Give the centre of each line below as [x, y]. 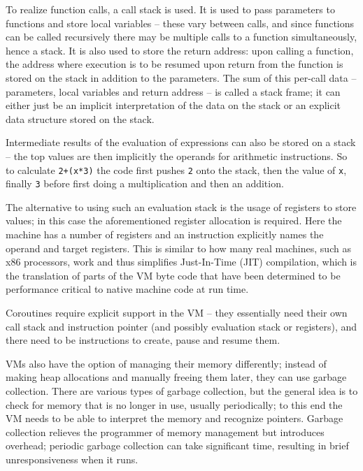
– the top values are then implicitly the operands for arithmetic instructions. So [177, 155]
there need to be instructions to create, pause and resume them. [143, 340]
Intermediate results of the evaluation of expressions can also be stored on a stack [181, 142]
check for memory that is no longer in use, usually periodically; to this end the [174, 404]
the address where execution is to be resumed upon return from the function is [175, 64]
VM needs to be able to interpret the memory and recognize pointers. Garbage [175, 418]
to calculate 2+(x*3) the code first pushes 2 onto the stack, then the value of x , [176, 169]
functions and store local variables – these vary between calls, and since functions [180, 23]
